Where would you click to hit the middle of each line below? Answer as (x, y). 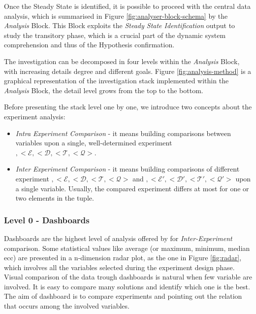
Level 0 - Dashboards (47, 220)
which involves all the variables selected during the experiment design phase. (119, 267)
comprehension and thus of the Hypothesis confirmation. (89, 45)
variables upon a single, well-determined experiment (94, 143)
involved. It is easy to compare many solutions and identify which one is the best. (127, 286)
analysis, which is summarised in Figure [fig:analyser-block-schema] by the (116, 16)
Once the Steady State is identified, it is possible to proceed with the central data (127, 6)
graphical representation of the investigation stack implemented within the (116, 81)
